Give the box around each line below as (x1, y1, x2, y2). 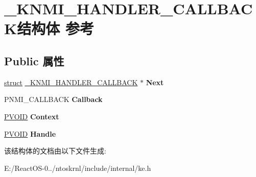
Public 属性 (4, 53, 64, 68)
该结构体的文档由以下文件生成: (4, 145, 106, 156)
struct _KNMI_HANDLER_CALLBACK (4, 77, 138, 87)
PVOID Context (4, 111, 59, 121)
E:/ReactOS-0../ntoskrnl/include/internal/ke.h (4, 162, 151, 173)
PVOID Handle (4, 128, 56, 139)
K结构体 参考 (4, 18, 94, 39)
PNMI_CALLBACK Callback (4, 94, 103, 105)
